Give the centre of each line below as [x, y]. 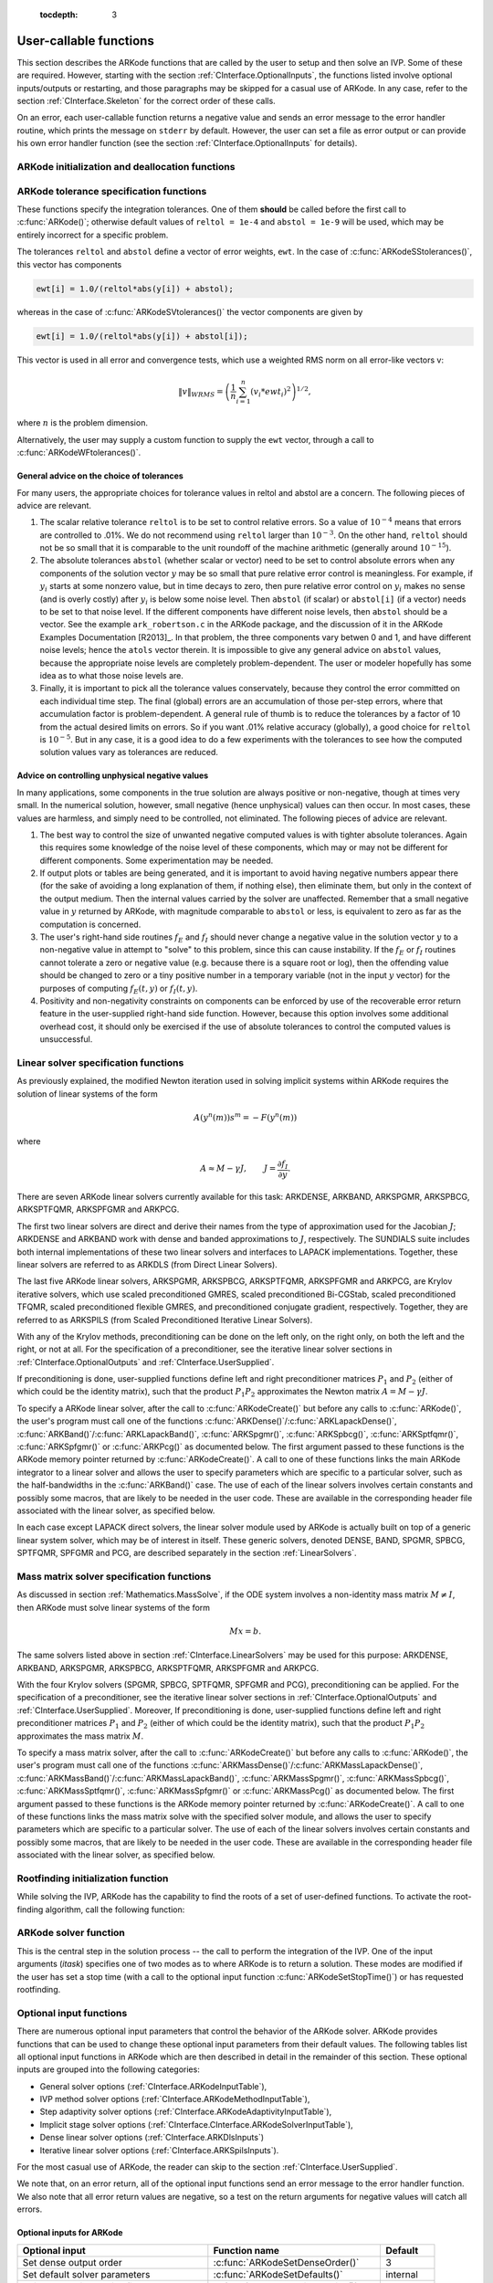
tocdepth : [59, 15]
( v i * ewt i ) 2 [271, 392]
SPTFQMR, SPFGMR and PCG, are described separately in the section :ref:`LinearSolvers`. [187, 1553]
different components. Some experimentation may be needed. [157, 860]
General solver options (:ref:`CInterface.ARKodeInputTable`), [153, 2086]
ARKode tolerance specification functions [112, 191]
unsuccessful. [66, 1039]
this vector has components [69, 264]
